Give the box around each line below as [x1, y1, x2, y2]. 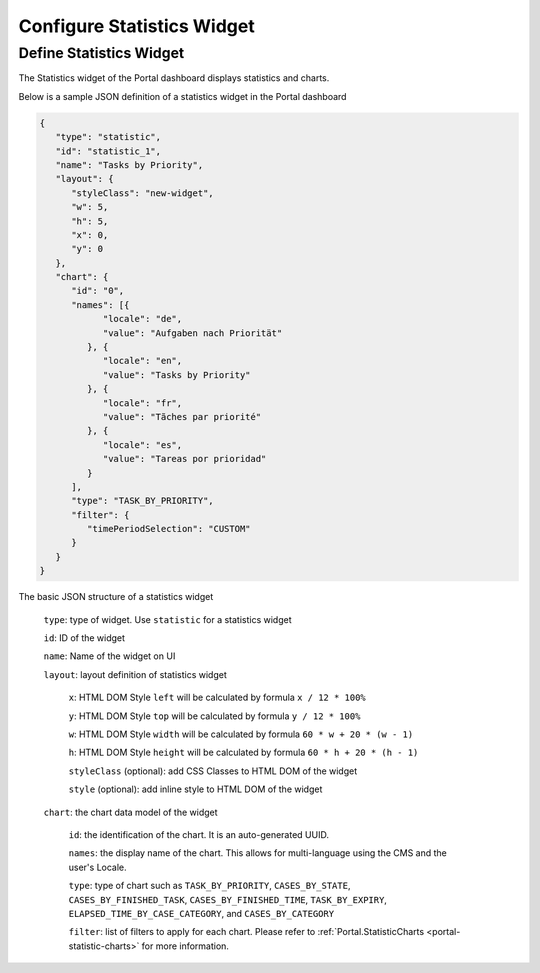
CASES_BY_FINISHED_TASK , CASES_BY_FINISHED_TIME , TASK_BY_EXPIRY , [68, 893, 387, 905]
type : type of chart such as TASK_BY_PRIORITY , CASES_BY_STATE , [68, 880, 351, 892]
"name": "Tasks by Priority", [55, 159, 204, 170]
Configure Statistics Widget [18, 15, 255, 37]
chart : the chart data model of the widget [43, 806, 219, 818]
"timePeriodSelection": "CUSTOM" [86, 523, 251, 535]
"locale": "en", [102, 355, 183, 367]
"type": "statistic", [55, 131, 162, 143]
